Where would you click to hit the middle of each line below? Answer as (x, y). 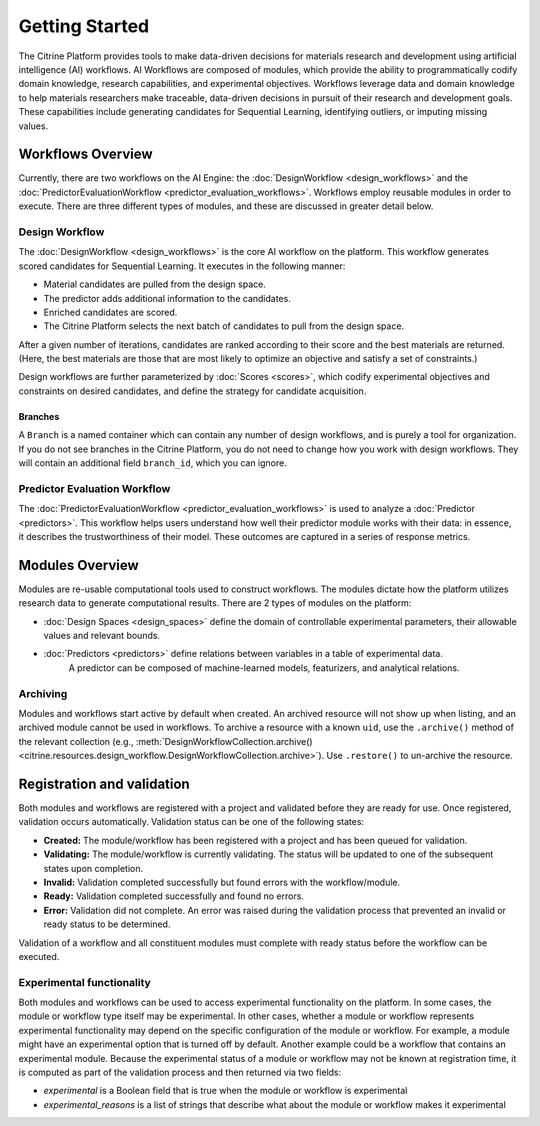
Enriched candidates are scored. (110, 312)
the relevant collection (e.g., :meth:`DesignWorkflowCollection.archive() (166, 741)
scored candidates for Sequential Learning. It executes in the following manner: (182, 266)
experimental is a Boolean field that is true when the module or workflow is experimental (225, 1091)
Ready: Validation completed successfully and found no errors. (174, 896)
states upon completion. (93, 868)
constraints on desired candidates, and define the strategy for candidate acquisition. (192, 391)
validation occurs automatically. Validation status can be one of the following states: (191, 822)
